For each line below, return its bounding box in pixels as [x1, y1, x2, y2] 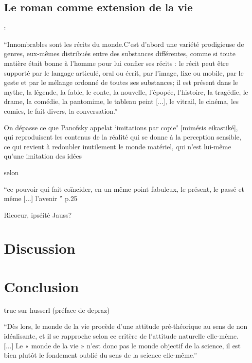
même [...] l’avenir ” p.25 [4, 193, 77, 203]
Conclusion [4, 276, 79, 296]
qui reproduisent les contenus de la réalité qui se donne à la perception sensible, [4, 132, 241, 142]
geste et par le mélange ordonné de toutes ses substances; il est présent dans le [4, 77, 238, 87]
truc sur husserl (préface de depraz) [4, 304, 110, 315]
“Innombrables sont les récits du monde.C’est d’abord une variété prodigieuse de [4, 39, 244, 49]
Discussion [4, 238, 75, 258]
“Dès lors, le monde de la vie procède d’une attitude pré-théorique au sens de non [4, 321, 248, 331]
